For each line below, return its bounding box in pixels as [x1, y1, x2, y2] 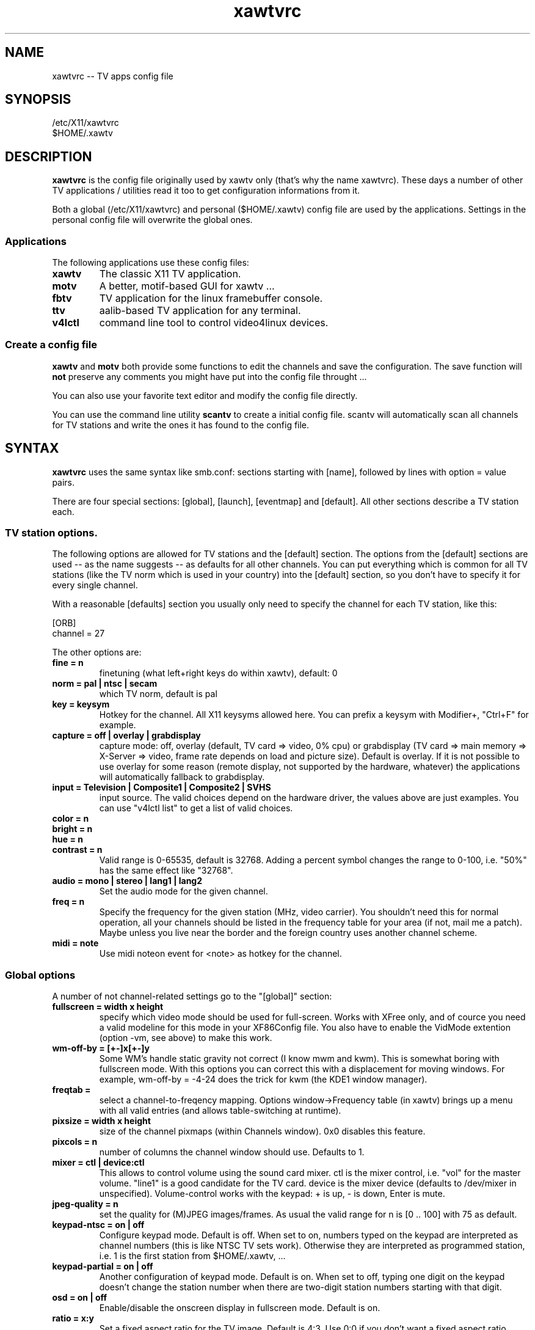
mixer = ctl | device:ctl [52, 1157, 145, 1168]
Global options [5, 968, 76, 981]
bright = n [52, 824, 93, 835]
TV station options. [5, 527, 98, 539]
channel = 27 [52, 628, 105, 639]
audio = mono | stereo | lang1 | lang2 [52, 875, 203, 886]
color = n [52, 813, 89, 824]
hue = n [52, 834, 84, 845]
